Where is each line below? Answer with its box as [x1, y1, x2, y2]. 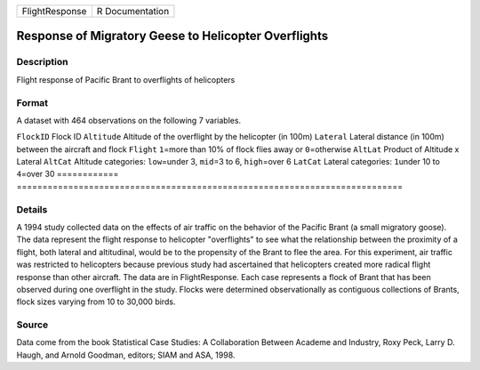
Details [16, 203, 48, 215]
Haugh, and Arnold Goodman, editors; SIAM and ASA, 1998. [16, 350, 236, 360]
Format [16, 96, 49, 109]
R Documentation [96, 5, 170, 17]
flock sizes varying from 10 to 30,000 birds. [16, 296, 176, 307]
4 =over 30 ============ [16, 169, 119, 180]
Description [16, 56, 68, 68]
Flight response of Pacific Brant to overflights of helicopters [16, 74, 236, 84]
